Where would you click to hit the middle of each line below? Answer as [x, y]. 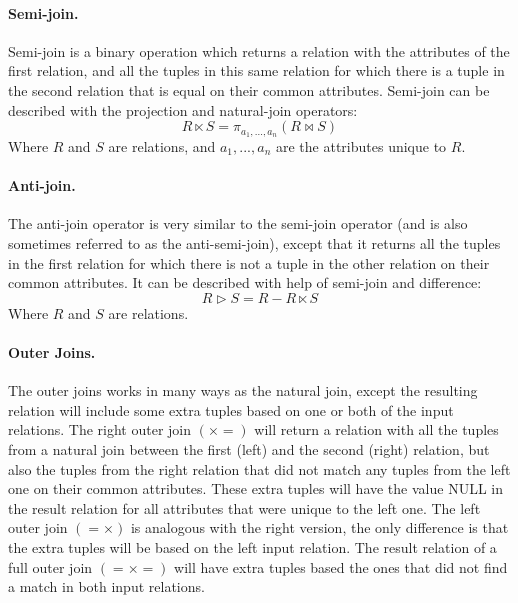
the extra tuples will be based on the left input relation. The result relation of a [252, 546]
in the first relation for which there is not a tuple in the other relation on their [249, 262]
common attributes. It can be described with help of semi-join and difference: [245, 282]
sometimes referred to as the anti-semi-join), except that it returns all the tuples [254, 243]
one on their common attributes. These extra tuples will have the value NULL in [255, 488]
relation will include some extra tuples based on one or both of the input [231, 409]
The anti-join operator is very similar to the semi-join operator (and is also [238, 223]
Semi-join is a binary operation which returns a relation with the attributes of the [259, 50]
